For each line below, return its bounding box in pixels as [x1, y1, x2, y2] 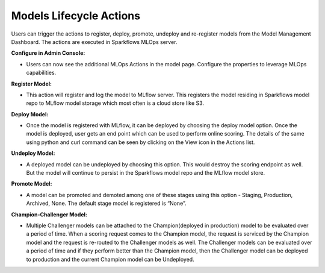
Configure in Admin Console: [11, 49, 85, 57]
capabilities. [26, 69, 57, 77]
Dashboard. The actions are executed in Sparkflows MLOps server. [11, 38, 178, 45]
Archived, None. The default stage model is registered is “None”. [26, 199, 187, 207]
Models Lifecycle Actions [11, 9, 141, 22]
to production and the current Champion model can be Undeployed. [26, 256, 195, 263]
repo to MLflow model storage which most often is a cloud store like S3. [26, 99, 205, 107]
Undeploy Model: [11, 149, 55, 157]
